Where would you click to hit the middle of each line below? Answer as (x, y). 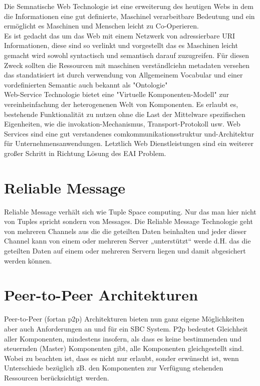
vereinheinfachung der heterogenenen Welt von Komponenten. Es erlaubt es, (121, 104)
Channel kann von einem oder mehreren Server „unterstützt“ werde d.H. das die (127, 241)
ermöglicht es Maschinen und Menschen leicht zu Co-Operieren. (101, 26)
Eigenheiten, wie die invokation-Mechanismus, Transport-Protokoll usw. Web (122, 124)
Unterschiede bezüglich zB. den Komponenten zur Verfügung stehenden (114, 368)
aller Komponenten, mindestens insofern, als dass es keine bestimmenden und (123, 338)
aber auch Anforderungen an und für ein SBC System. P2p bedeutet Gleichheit (126, 328)
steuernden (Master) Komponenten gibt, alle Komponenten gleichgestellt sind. (124, 348)
